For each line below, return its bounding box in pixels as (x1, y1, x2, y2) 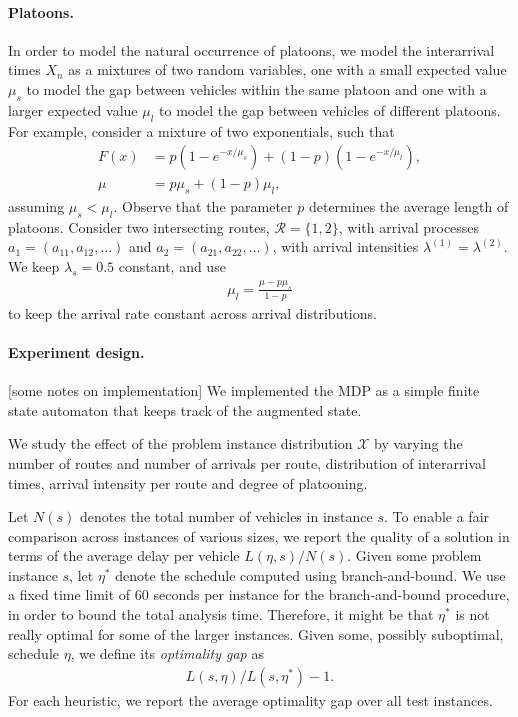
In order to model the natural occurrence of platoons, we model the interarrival (8, 39, 495, 60)
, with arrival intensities (272, 236, 419, 257)
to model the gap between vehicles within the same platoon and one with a (26, 78, 487, 99)
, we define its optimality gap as (70, 643, 264, 664)
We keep (8, 256, 60, 277)
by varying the (374, 433, 463, 454)
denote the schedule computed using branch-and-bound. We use (115, 564, 506, 585)
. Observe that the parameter (113, 196, 293, 217)
